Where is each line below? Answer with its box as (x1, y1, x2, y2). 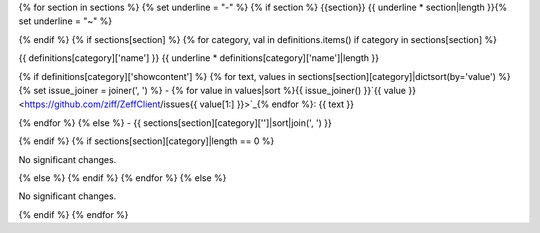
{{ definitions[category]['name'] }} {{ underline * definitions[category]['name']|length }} (18, 52, 380, 64)
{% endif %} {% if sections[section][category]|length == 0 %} (18, 135, 275, 147)
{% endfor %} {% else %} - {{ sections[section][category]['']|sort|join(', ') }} (18, 116, 332, 129)
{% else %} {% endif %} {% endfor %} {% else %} (18, 171, 227, 184)
